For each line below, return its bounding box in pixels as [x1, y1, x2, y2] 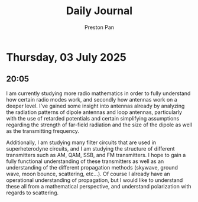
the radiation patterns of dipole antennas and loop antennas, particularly [6, 108, 182, 116]
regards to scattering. [6, 189, 59, 196]
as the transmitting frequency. [6, 127, 80, 134]
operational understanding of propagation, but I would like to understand [6, 176, 183, 184]
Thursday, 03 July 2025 [6, 50, 127, 64]
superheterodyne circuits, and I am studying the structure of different [6, 145, 176, 152]
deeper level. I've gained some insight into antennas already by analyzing [6, 102, 185, 109]
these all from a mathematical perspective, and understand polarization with [6, 183, 191, 190]
